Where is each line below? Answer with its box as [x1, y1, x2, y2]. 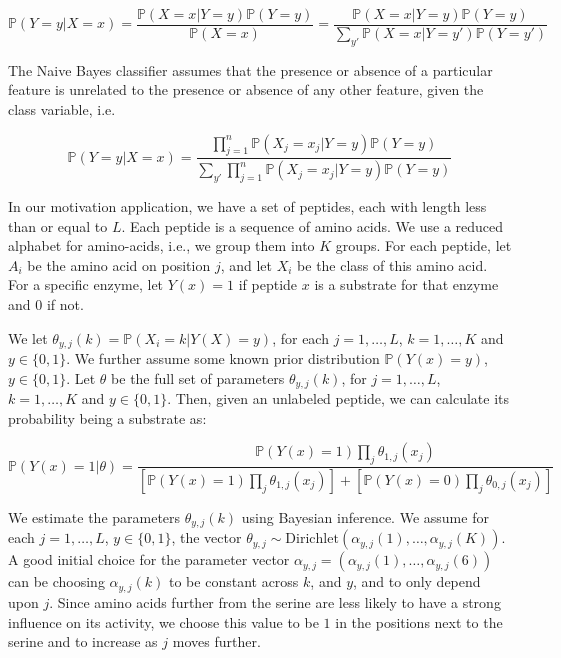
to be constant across [169, 571, 299, 592]
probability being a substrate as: [8, 407, 207, 428]
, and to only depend [353, 571, 481, 592]
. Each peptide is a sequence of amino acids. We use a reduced [121, 215, 504, 236]
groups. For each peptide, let [335, 235, 512, 256]
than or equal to [8, 215, 108, 236]
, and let [220, 254, 272, 275]
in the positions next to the [335, 611, 503, 632]
